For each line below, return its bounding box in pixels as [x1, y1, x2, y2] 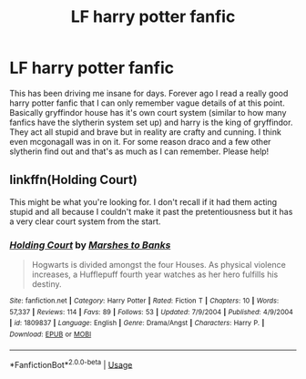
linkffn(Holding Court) [9, 172, 138, 188]
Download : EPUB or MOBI [9, 330, 92, 339]
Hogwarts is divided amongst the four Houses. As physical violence [31, 260, 287, 271]
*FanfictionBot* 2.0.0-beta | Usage [9, 357, 133, 370]
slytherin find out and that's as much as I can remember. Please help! [9, 146, 270, 157]
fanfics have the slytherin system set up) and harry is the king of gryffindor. [9, 117, 293, 128]
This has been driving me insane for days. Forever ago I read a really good [9, 87, 289, 98]
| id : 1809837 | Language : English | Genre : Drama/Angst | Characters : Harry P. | [9, 319, 265, 328]
